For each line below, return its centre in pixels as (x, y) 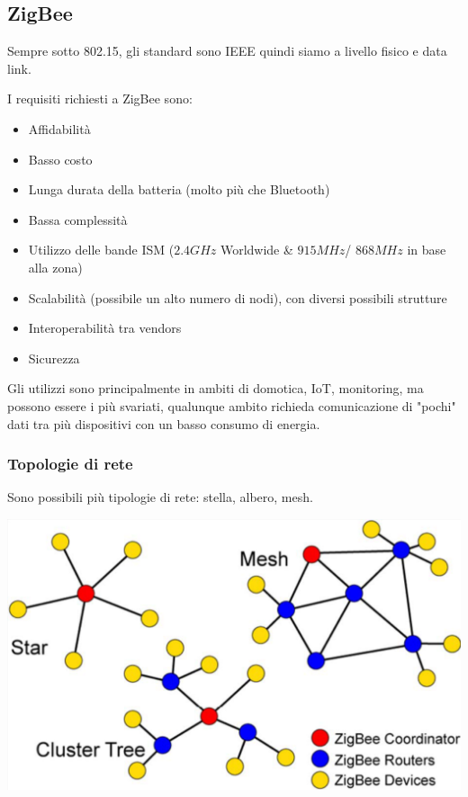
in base (427, 250)
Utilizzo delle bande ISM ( (101, 250)
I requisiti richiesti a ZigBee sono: (100, 99)
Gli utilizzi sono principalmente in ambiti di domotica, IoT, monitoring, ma (216, 388)
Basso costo (60, 159)
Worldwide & (256, 250)
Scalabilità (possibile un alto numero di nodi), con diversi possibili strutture (238, 297)
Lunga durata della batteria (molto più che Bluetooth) (179, 189)
